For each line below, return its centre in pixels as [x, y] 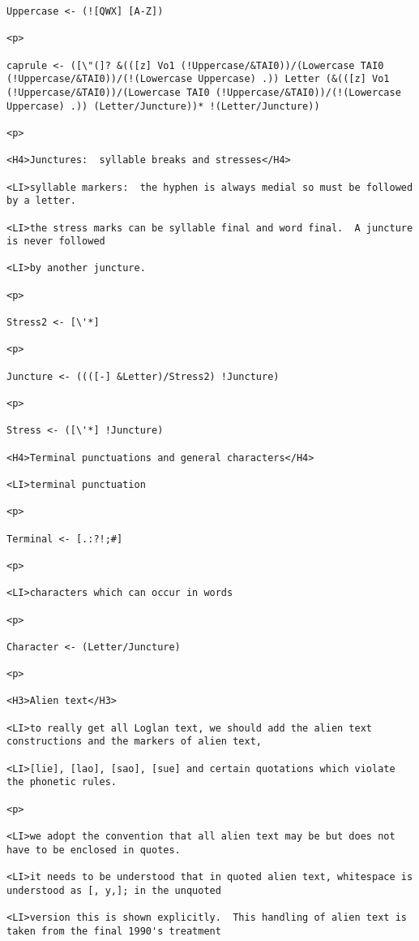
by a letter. [41, 201]
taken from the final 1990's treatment [114, 931]
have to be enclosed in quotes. [94, 850]
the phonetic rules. [62, 782]
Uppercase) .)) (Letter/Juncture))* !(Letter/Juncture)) [163, 106]
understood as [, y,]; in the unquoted [114, 890]
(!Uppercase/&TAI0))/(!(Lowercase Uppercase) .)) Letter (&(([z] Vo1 [198, 79]
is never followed [56, 242]
